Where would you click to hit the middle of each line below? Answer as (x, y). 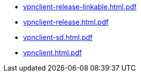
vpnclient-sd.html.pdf (58, 37)
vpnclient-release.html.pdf (66, 22)
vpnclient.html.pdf (53, 53)
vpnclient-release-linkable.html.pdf (80, 7)
